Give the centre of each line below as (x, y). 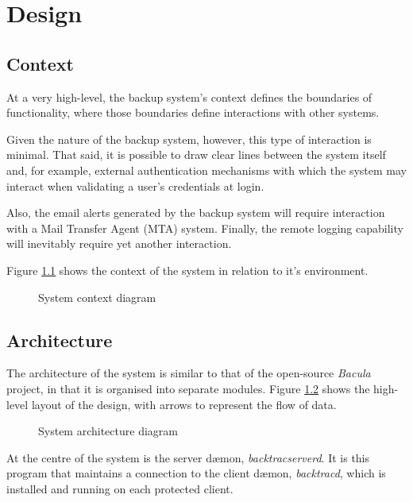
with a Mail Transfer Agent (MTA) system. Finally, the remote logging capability (205, 228)
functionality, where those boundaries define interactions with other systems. (193, 112)
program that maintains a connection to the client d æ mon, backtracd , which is (196, 473)
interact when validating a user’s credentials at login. (135, 185)
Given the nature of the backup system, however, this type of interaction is (189, 139)
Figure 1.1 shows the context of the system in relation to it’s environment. (187, 270)
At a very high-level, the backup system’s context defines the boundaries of (189, 97)
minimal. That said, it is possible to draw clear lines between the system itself (196, 154)
